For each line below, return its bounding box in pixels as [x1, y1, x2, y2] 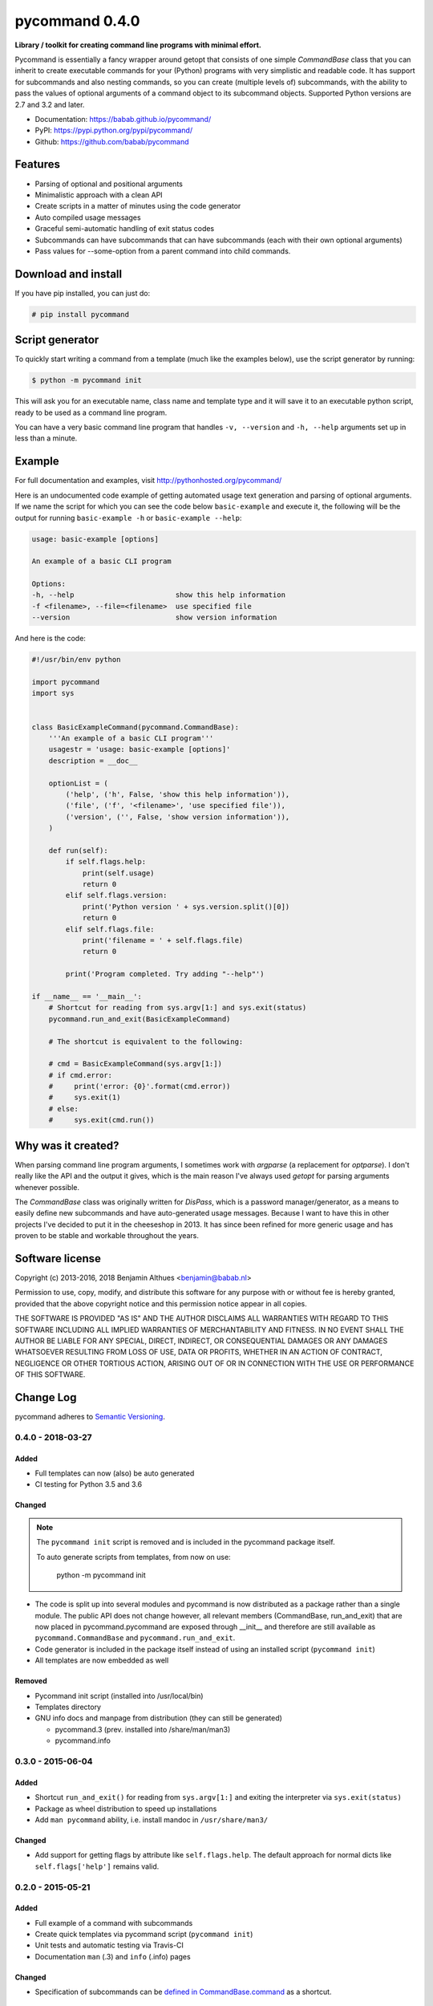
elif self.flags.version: [65, 891, 168, 900]
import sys [31, 688, 75, 698]
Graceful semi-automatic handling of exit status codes [34, 224, 215, 233]
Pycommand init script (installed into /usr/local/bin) [34, 1691, 204, 1700]
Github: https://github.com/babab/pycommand [34, 136, 189, 146]
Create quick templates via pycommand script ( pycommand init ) [34, 1930, 253, 1939]
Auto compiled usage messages [34, 213, 141, 222]
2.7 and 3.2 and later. [14, 99, 85, 109]
